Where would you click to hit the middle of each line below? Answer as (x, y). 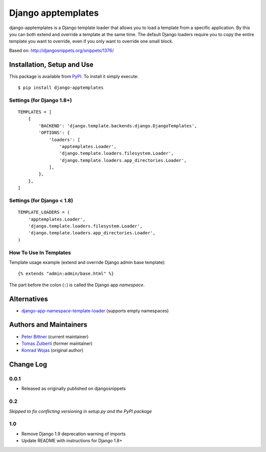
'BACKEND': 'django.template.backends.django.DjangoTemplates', (118, 126)
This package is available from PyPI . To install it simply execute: (74, 76)
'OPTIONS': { (54, 133)
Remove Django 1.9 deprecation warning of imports (73, 434)
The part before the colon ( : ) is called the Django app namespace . (77, 285)
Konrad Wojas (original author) (52, 350)
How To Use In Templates (40, 253)
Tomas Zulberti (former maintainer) (57, 343)
